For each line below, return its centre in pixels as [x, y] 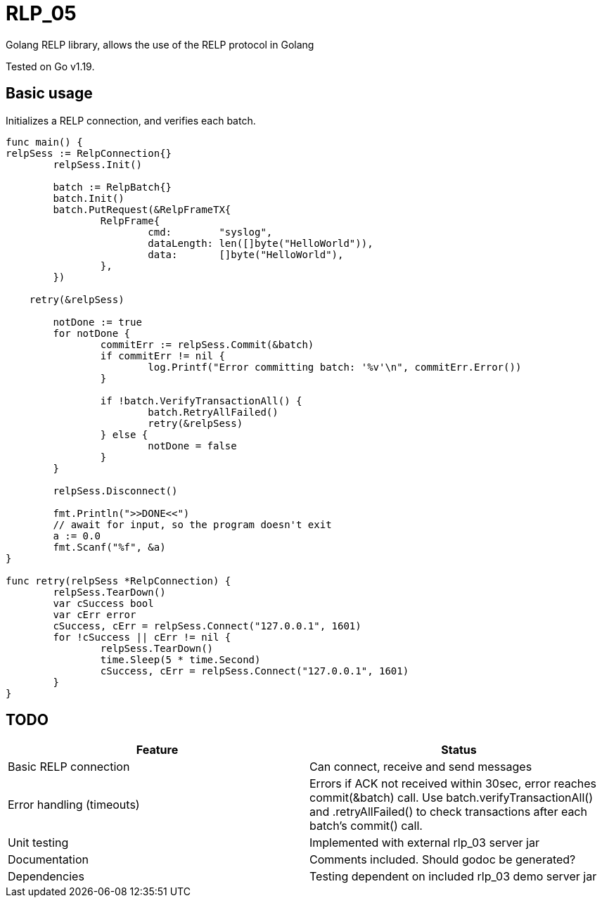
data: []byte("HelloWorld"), [246, 254]
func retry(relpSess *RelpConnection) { [119, 581]
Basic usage [49, 94]
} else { [124, 434]
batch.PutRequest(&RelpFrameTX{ [142, 209]
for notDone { [92, 333]
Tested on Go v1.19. [50, 66]
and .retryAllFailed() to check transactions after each [448, 812]
